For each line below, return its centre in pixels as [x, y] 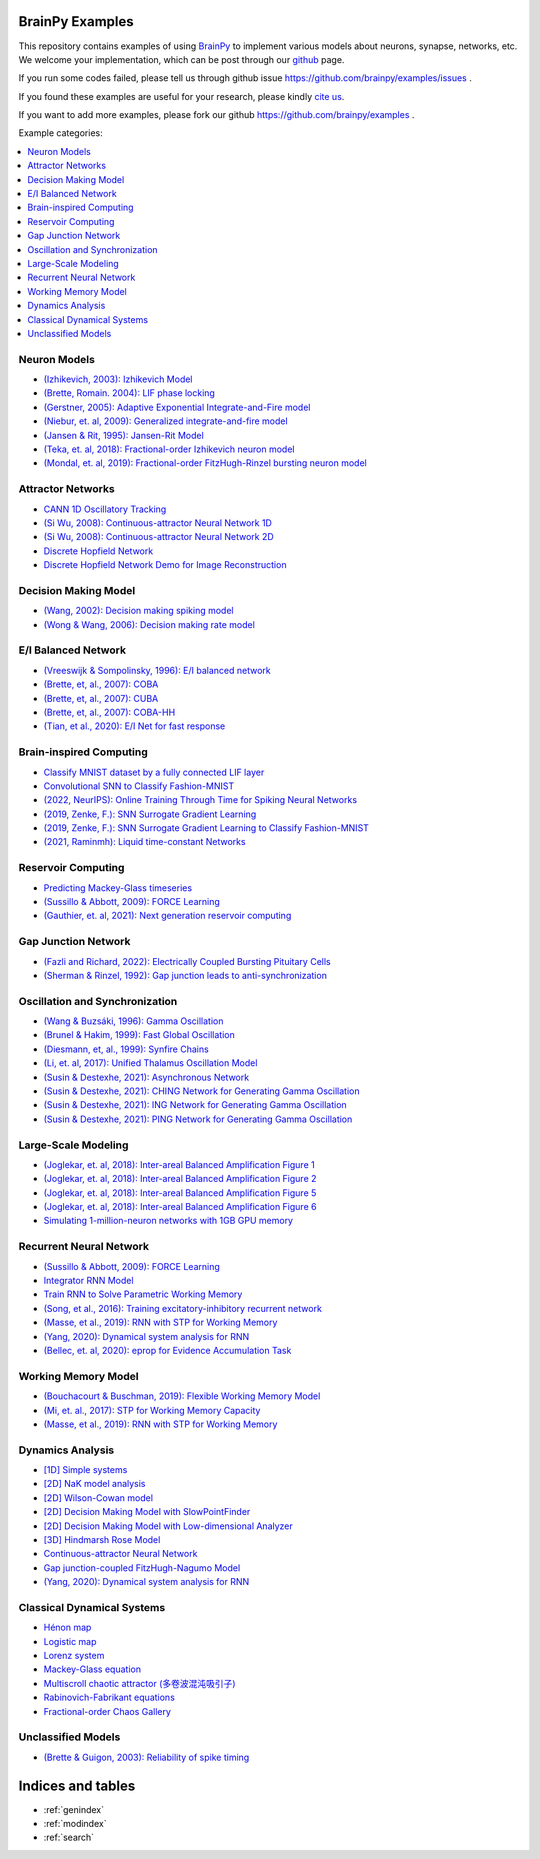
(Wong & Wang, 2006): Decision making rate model [149, 624]
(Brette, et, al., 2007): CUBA [101, 698]
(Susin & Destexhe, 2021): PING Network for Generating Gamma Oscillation [198, 1119]
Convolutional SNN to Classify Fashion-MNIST [139, 786]
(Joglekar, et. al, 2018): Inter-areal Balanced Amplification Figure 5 [180, 1192]
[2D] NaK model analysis [94, 1484]
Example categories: [61, 133]
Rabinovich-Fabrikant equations [109, 1697]
